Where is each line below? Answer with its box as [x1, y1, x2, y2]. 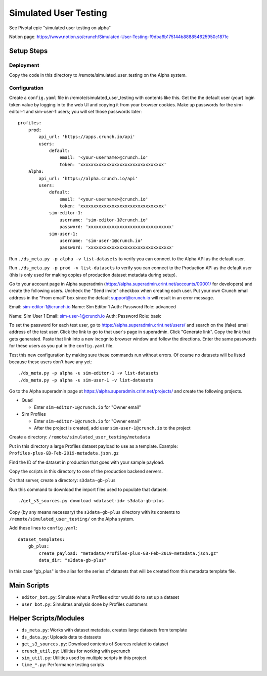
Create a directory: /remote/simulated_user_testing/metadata [9, 434, 150, 440]
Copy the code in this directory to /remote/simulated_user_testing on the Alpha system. [9, 72, 187, 78]
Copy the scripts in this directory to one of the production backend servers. [9, 468, 163, 474]
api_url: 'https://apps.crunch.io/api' [39, 134, 135, 140]
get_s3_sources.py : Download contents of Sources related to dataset [21, 641, 168, 647]
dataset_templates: [18, 536, 65, 542]
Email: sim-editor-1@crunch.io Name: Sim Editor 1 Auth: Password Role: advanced [9, 304, 176, 310]
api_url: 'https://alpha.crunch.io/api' [39, 176, 138, 181]
